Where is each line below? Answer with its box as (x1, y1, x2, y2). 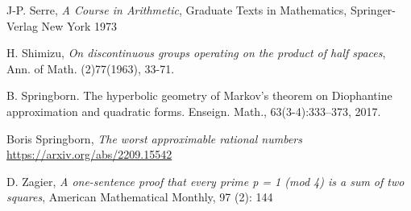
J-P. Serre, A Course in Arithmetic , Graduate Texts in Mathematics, (6, 2, 347, 18)
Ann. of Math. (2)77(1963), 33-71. (6, 60, 175, 77)
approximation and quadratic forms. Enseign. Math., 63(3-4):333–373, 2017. (6, 102, 381, 119)
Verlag (6, 17, 38, 34)
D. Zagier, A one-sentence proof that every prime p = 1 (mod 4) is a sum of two (6, 172, 405, 189)
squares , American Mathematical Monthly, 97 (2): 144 (6, 188, 273, 205)
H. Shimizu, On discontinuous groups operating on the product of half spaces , (6, 44, 386, 61)
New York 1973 (41, 17, 117, 34)
